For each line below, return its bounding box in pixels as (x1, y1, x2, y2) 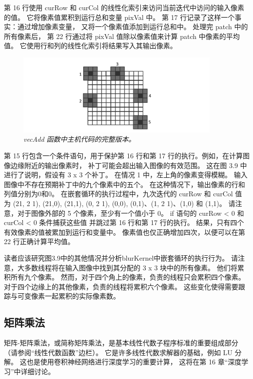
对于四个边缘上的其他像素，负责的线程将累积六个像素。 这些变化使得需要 (4, 281, 238, 291)
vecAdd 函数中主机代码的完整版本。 (23, 134, 136, 144)
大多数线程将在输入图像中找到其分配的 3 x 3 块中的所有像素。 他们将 (17, 262, 237, 272)
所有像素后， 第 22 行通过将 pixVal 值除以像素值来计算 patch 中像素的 (4, 31, 226, 41)
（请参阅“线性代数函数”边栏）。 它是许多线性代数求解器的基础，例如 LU (4, 347, 233, 357)
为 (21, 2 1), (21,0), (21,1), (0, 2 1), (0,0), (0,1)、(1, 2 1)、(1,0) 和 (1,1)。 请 (4, 198, 235, 208)
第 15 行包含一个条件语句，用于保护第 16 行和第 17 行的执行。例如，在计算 (4, 151, 243, 161)
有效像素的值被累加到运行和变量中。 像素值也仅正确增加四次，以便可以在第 (4, 227, 245, 237)
